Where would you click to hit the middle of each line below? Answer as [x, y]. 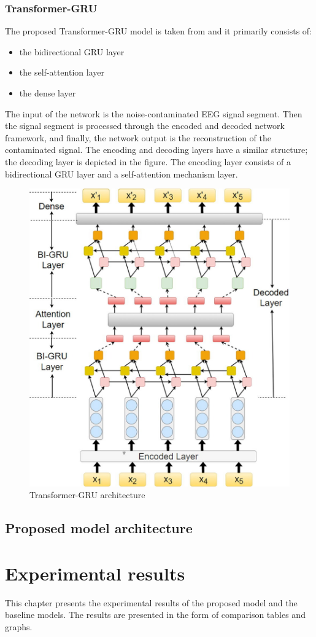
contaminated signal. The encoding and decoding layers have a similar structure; [156, 150]
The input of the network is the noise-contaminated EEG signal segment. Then [154, 113]
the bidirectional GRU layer [72, 51]
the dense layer [48, 93]
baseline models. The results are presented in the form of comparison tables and [155, 615]
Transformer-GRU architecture [87, 495]
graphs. [19, 627]
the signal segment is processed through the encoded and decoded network [145, 126]
